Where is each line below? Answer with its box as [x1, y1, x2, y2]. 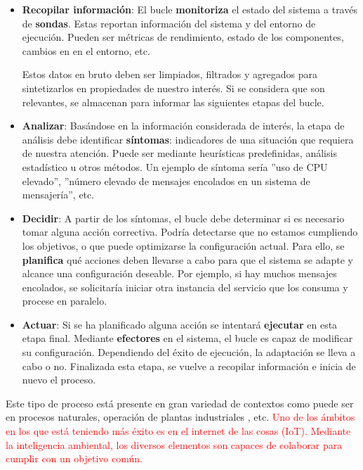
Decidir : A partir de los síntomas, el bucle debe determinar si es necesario [22, 210, 345, 225]
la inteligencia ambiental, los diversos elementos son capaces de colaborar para [6, 437, 343, 452]
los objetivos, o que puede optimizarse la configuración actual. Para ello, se [22, 238, 345, 253]
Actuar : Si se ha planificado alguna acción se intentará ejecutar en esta [22, 317, 338, 331]
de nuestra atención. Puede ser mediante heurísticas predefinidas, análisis [22, 146, 337, 160]
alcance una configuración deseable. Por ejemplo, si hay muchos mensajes [22, 266, 337, 281]
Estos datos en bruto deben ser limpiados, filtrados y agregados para [22, 67, 317, 82]
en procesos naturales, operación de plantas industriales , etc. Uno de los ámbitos [6, 409, 355, 424]
